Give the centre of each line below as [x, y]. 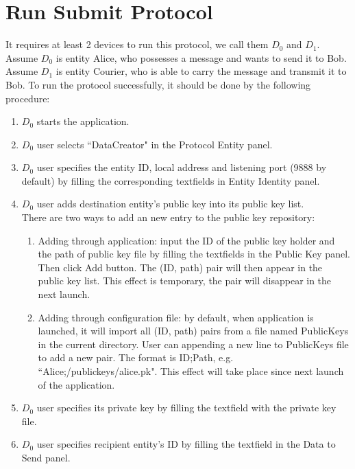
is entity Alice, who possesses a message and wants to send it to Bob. [201, 57]
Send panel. [46, 457]
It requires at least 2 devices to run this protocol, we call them [137, 44]
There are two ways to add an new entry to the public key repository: [168, 217]
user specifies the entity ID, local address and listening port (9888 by [182, 167]
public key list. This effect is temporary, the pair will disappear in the [185, 281]
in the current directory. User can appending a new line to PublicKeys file [193, 344]
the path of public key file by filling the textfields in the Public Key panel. [194, 254]
